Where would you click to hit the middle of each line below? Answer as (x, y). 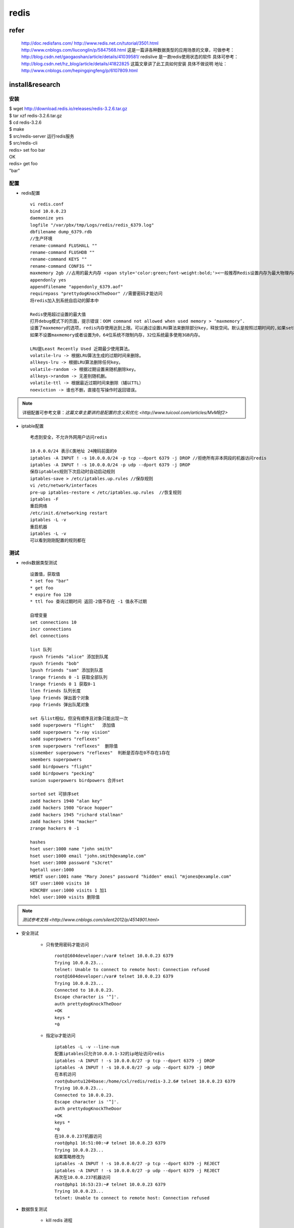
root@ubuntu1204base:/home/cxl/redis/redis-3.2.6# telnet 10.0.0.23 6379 (145, 1081)
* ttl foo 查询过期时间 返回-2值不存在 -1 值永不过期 (88, 601)
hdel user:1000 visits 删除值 (65, 897)
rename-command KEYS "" (59, 259)
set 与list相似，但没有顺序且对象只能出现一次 (79, 719)
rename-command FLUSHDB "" (62, 252)
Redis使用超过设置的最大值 (58, 314)
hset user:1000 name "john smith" (71, 849)
